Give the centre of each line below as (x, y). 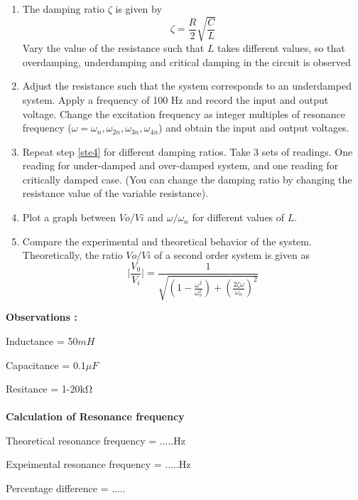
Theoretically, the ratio (72, 255)
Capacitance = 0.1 (46, 365)
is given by (139, 9)
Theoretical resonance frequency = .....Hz (96, 440)
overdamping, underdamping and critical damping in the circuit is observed (186, 62)
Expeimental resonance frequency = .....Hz (98, 464)
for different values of (238, 217)
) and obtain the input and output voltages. (254, 128)
